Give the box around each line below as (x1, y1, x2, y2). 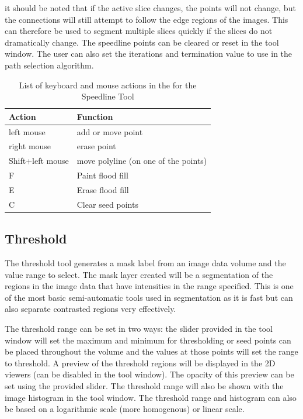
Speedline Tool (81, 90, 134, 102)
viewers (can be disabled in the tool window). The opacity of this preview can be (5, 368, 294, 380)
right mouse (9, 140, 51, 152)
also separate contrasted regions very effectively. (5, 303, 176, 315)
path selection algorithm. (5, 59, 94, 71)
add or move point (76, 125, 143, 138)
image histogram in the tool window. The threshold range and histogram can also (5, 391, 297, 403)
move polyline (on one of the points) (76, 154, 207, 167)
